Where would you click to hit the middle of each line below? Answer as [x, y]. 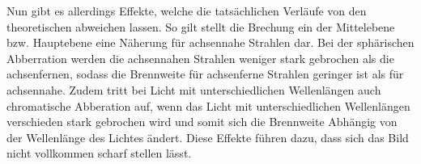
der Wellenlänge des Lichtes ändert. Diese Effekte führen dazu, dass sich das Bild [208, 137]
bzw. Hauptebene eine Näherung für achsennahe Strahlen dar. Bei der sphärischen [210, 42]
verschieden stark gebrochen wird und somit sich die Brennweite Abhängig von [202, 122]
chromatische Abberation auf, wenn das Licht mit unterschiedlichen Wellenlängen [208, 105]
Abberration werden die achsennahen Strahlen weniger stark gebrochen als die [200, 58]
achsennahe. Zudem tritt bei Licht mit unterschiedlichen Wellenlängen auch [194, 89]
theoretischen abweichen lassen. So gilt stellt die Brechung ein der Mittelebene [201, 26]
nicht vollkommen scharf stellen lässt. [99, 153]
